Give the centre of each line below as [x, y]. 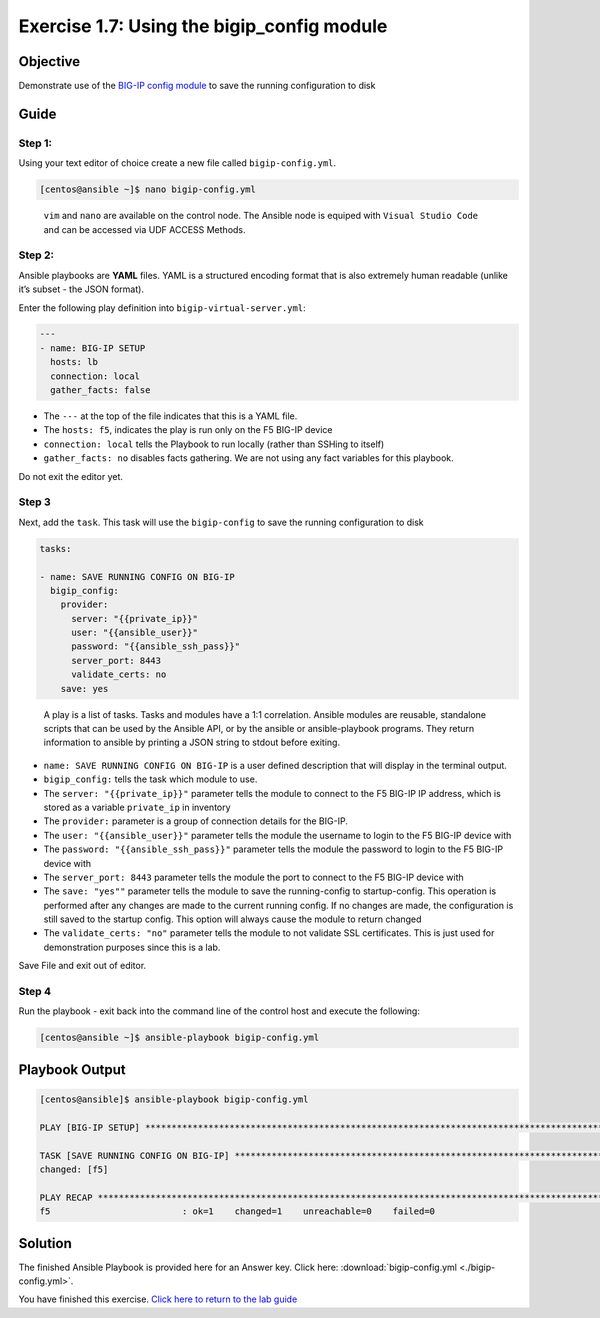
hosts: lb [74, 362]
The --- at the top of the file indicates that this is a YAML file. [170, 416]
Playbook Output [72, 1069]
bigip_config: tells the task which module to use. [150, 779]
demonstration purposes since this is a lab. [132, 947]
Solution [45, 1243]
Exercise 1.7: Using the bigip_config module [203, 26]
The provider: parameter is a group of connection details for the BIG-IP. [196, 821]
